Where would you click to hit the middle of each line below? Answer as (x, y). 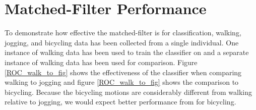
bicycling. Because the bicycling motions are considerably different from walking (128, 92)
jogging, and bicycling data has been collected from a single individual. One (122, 42)
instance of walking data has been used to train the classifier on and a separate (127, 52)
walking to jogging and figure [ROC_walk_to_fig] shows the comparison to (122, 82)
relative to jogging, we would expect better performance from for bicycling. (120, 102)
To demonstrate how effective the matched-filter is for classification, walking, (123, 33)
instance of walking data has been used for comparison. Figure (101, 62)
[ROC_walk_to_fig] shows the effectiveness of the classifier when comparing (123, 72)
